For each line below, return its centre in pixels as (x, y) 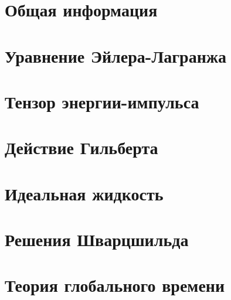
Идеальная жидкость (84, 193)
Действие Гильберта (81, 147)
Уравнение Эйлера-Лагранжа (116, 55)
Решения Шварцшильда (97, 239)
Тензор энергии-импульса (102, 101)
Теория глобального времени (115, 285)
